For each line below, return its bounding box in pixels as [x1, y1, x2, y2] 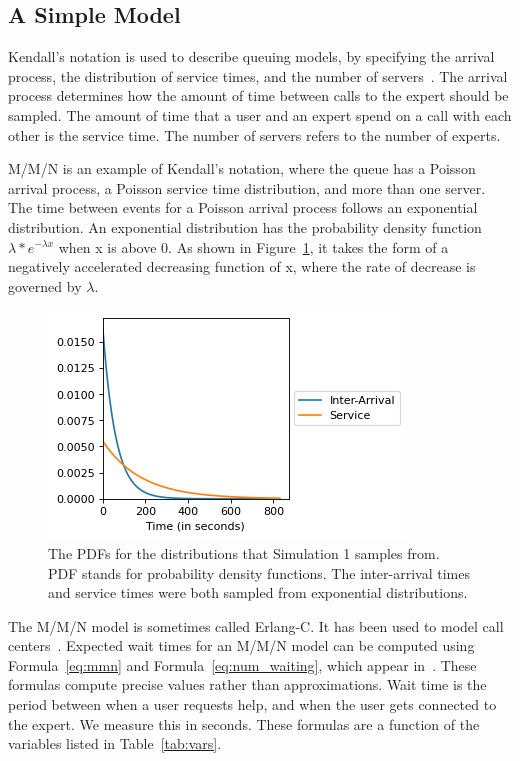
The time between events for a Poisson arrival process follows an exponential [8, 197, 478, 218]
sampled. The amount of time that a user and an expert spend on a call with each [8, 104, 512, 125]
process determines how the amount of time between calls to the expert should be [8, 85, 509, 106]
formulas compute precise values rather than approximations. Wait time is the [8, 674, 487, 695]
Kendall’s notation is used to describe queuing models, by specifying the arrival [8, 46, 495, 67]
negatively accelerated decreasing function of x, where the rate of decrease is [8, 256, 476, 277]
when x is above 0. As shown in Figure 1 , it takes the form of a [58, 236, 449, 257]
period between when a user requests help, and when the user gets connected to [8, 694, 497, 715]
